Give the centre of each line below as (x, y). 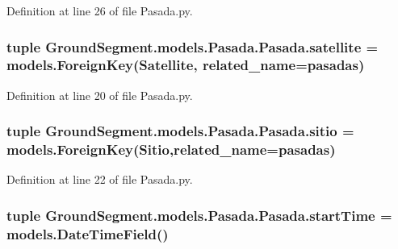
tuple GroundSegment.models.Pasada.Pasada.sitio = (180, 131)
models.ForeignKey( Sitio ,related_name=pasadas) (171, 149)
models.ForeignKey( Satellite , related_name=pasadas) (186, 65)
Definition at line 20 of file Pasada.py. (100, 95)
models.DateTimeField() (88, 233)
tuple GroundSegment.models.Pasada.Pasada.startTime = (199, 215)
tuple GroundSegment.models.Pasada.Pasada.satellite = (193, 46)
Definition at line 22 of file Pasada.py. (100, 179)
